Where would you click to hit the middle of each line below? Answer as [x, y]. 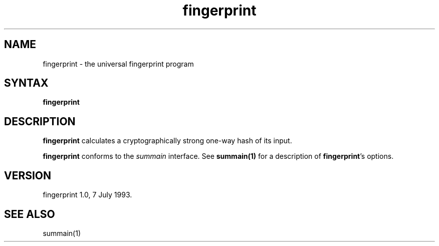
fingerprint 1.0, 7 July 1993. [87, 195]
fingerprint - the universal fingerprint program [118, 64]
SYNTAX [26, 83]
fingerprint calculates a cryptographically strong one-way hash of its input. [167, 141]
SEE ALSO [30, 214]
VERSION [28, 175]
